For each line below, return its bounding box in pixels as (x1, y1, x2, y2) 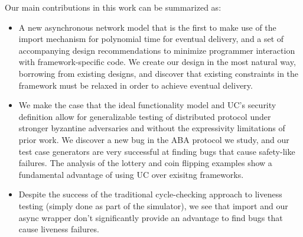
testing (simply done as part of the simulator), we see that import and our (18, 199, 288, 212)
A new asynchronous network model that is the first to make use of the (18, 21, 276, 33)
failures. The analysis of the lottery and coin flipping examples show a (18, 157, 272, 169)
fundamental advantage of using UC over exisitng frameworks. (18, 168, 244, 180)
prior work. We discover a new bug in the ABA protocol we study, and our (18, 133, 289, 145)
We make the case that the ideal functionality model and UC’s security (18, 99, 276, 111)
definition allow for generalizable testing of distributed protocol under (18, 110, 271, 122)
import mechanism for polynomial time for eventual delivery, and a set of (18, 33, 284, 45)
